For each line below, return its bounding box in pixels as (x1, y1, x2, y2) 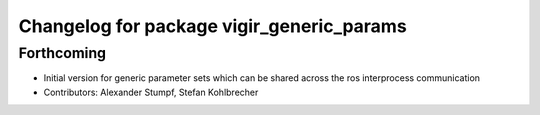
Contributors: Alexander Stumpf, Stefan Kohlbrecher (43, 86, 259, 98)
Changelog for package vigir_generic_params (18, 15, 407, 37)
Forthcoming (18, 44, 107, 62)
